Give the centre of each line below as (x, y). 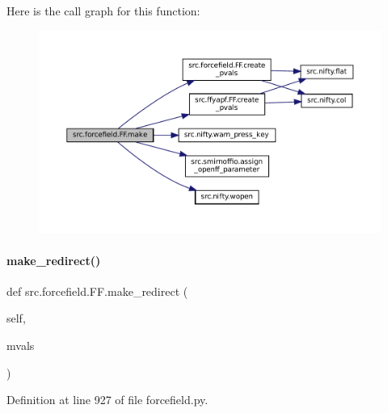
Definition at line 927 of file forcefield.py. (108, 400)
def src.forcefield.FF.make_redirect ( (97, 291)
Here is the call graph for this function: (103, 11)
